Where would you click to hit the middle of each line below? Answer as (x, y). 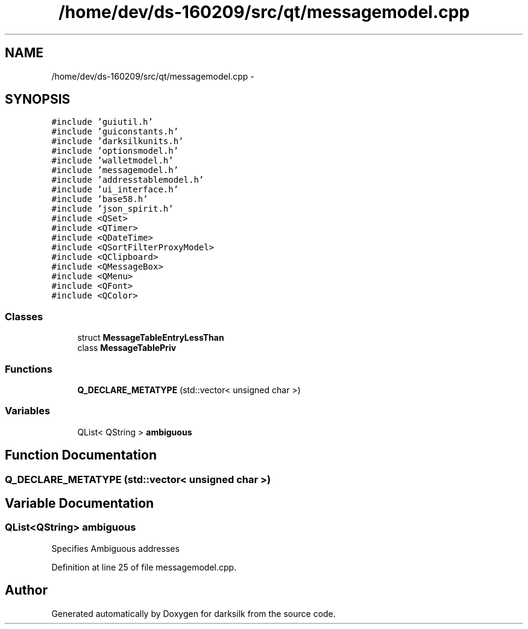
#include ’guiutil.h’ (102, 122)
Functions (29, 369)
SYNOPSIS (38, 100)
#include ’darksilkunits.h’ (118, 141)
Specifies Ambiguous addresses (115, 548)
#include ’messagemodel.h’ (115, 170)
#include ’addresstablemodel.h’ (128, 180)
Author (26, 590)
